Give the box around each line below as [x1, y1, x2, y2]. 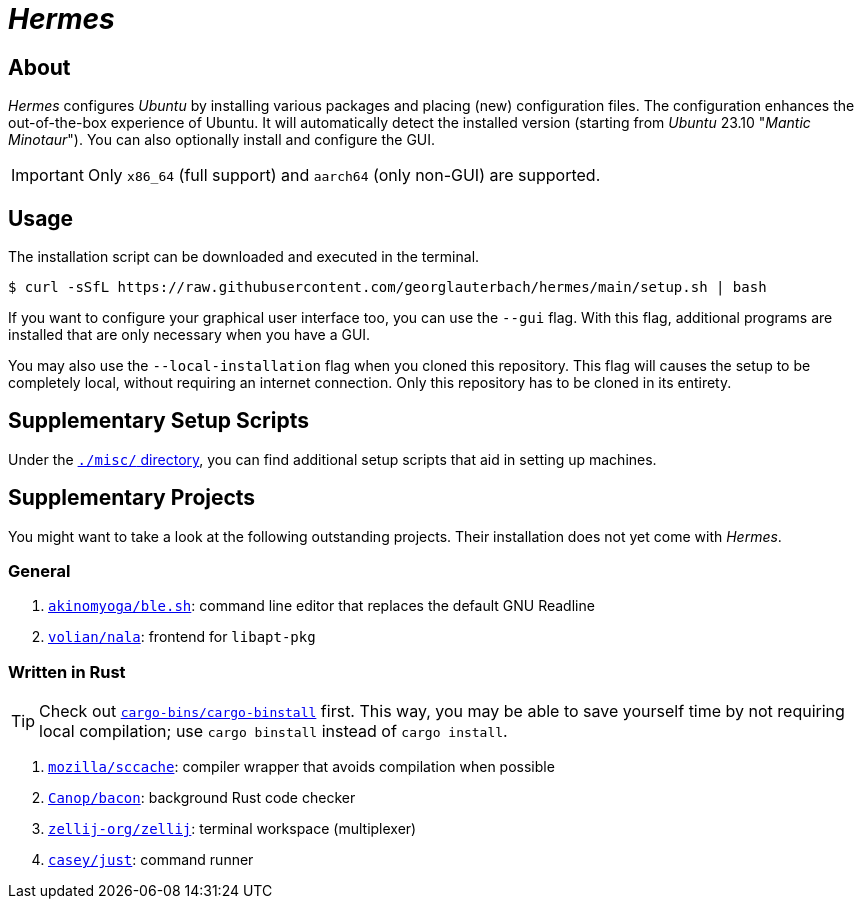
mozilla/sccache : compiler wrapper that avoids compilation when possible [48, 758, 555, 776]
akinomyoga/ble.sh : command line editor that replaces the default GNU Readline [48, 597, 595, 615]
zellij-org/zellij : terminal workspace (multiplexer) [48, 820, 417, 838]
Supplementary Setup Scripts [8, 408, 309, 434]
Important [11, 165, 84, 186]
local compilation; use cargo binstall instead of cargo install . [39, 721, 508, 742]
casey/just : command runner [48, 851, 254, 869]
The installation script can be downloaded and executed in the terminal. [8, 248, 480, 266]
